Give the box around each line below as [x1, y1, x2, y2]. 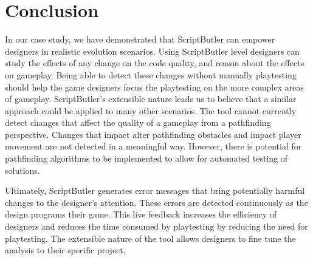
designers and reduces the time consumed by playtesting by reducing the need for [5, 220, 308, 233]
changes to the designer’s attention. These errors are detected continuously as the [5, 196, 308, 208]
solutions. [5, 163, 40, 176]
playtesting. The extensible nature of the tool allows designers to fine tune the [5, 231, 296, 244]
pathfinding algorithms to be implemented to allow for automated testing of [5, 152, 287, 165]
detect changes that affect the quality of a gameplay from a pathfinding [5, 116, 271, 129]
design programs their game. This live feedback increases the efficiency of [5, 208, 277, 221]
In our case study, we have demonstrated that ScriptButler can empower [5, 33, 275, 46]
